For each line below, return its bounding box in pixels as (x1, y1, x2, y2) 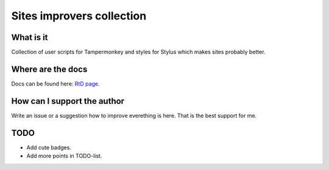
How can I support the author (11, 96, 125, 106)
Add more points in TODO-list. (26, 152, 102, 160)
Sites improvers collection (11, 9, 147, 22)
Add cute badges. (26, 143, 71, 151)
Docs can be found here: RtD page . (11, 80, 100, 87)
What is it (11, 32, 48, 42)
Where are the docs (11, 64, 88, 74)
